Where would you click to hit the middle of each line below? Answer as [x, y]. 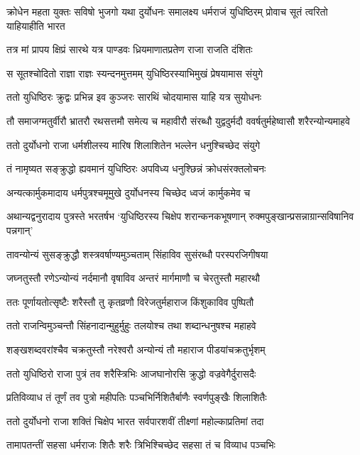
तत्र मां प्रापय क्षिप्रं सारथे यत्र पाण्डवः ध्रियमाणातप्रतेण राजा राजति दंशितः [130, 49]
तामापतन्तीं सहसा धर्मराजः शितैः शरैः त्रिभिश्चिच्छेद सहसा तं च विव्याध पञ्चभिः [141, 445]
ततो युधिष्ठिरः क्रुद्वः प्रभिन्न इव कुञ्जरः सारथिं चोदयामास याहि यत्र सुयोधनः [134, 97]
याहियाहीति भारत [36, 25]
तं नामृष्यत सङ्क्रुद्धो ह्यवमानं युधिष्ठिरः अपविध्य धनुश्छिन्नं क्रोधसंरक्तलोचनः [136, 169]
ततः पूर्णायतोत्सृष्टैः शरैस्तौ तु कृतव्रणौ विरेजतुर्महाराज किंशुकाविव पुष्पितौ [130, 301]
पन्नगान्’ [20, 230]
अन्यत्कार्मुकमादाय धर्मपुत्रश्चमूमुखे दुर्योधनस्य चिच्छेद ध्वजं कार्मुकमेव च [129, 192]
